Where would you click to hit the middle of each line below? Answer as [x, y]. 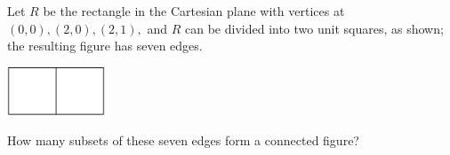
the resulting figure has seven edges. [105, 46]
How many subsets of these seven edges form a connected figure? [183, 139]
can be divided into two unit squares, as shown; [314, 28]
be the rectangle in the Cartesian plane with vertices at [194, 11]
